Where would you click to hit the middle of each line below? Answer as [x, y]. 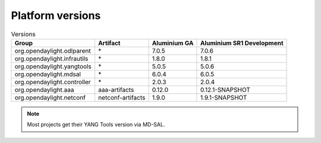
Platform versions [56, 15]
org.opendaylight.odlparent [53, 50]
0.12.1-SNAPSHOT [225, 90]
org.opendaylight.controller [53, 82]
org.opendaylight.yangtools [53, 66]
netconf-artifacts [122, 97]
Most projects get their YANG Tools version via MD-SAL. [96, 125]
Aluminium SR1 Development [242, 43]
